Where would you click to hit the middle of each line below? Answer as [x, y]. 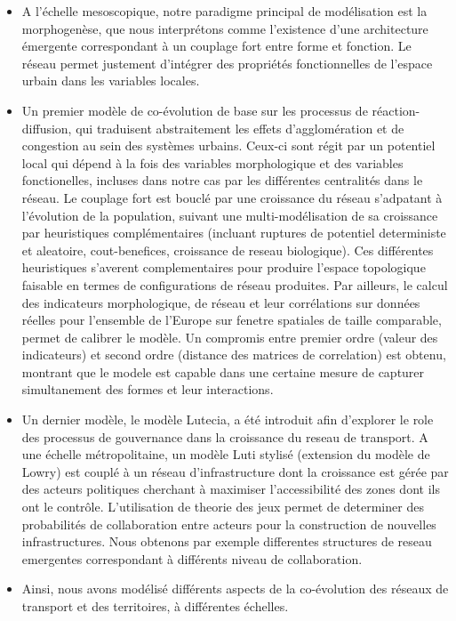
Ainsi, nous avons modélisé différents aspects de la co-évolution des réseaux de [235, 589]
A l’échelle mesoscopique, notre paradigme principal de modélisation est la [224, 11]
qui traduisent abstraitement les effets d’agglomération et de [240, 128]
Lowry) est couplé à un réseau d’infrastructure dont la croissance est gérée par [235, 471]
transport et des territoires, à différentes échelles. [155, 606]
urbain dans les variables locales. [111, 81]
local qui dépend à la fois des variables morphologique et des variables [212, 162]
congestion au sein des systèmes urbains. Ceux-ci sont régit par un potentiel [228, 145]
